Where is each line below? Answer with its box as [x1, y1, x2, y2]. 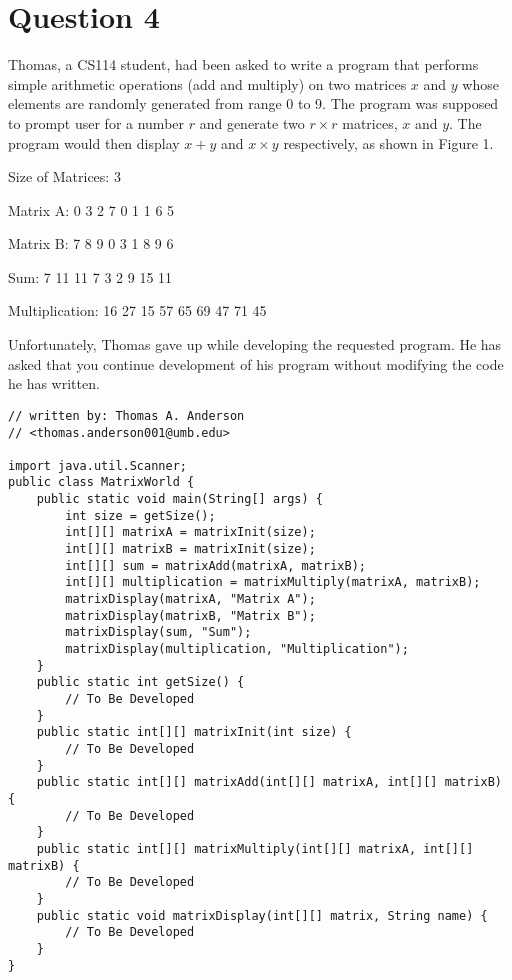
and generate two [199, 112, 305, 133]
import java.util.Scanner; [8, 458, 187, 473]
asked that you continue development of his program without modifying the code [8, 353, 504, 374]
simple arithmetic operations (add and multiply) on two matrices [8, 73, 407, 94]
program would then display [8, 132, 180, 153]
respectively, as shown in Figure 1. [283, 132, 494, 153]
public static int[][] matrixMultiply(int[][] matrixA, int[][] [36, 841, 474, 856]
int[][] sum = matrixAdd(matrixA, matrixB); [65, 558, 366, 573]
